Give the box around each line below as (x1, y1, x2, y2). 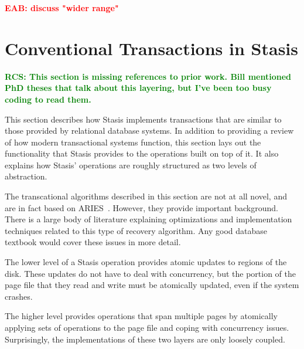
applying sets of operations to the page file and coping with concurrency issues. (5, 321, 289, 333)
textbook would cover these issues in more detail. (5, 236, 181, 248)
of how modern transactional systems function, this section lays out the (5, 135, 261, 148)
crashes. (5, 290, 33, 302)
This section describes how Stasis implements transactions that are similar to (5, 113, 282, 125)
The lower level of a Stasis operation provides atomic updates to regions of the (5, 256, 287, 268)
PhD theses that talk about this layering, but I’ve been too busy (5, 82, 272, 94)
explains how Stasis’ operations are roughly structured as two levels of (5, 158, 257, 171)
